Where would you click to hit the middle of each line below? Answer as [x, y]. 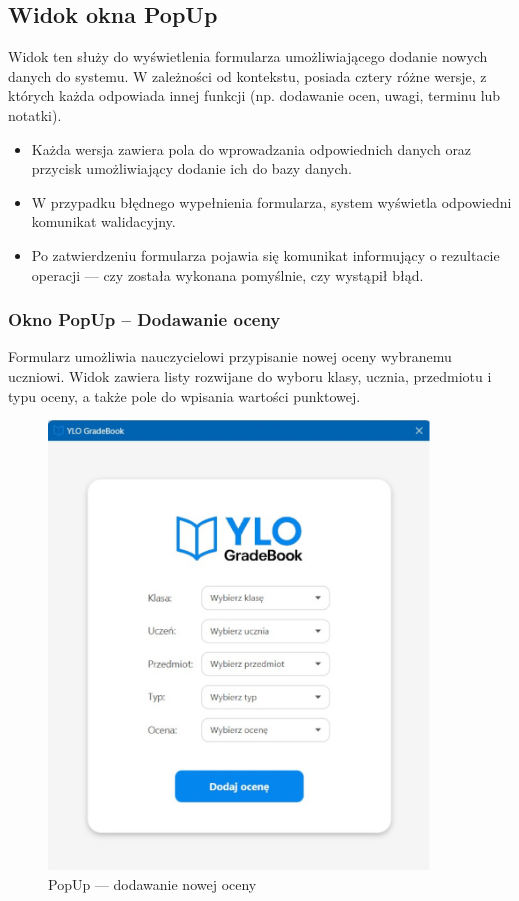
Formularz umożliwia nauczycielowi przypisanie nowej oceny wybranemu [230, 356]
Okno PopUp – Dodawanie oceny [144, 319]
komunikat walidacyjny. [103, 221]
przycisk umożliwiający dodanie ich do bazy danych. [191, 168]
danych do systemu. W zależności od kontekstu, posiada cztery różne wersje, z [247, 75]
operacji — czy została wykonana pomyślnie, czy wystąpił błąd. [227, 274]
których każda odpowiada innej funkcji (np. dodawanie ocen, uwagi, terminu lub [254, 95]
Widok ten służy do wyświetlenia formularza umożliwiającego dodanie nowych [248, 56]
